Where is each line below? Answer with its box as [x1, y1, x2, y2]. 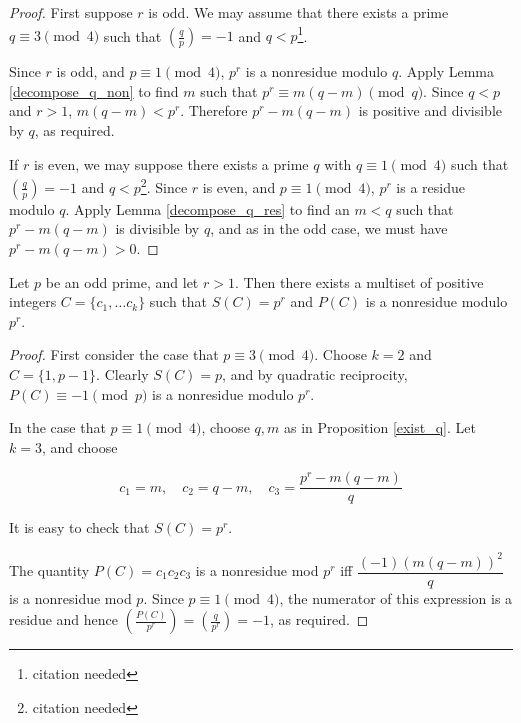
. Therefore [180, 100, 248, 121]
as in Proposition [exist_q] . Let [283, 417, 476, 438]
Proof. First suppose [9, 2, 133, 22]
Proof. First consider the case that [9, 344, 219, 365]
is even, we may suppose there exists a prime [33, 153, 309, 174]
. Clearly [96, 364, 149, 385]
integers [9, 291, 57, 312]
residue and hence [9, 609, 119, 630]
